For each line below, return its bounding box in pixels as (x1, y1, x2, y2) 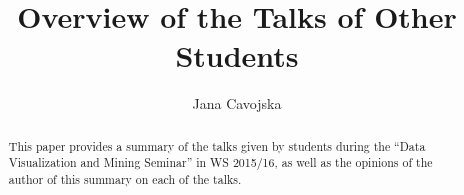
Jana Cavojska (192, 93, 282, 114)
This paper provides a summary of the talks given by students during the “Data (8, 137, 426, 154)
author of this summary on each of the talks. (8, 171, 242, 188)
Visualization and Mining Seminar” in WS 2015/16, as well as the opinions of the (8, 154, 433, 171)
